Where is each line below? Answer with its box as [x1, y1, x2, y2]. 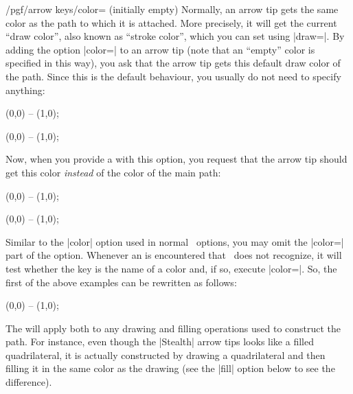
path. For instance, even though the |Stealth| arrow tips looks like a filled [5, 334, 314, 349]
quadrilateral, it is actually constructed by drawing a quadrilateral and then [5, 347, 326, 362]
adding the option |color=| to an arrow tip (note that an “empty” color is [5, 42, 315, 56]
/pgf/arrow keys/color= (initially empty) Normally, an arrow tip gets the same [5, 2, 339, 16]
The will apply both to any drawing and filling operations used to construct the [5, 321, 341, 335]
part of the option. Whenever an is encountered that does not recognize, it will [5, 248, 342, 262]
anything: [5, 82, 45, 97]
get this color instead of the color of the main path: [5, 165, 221, 179]
